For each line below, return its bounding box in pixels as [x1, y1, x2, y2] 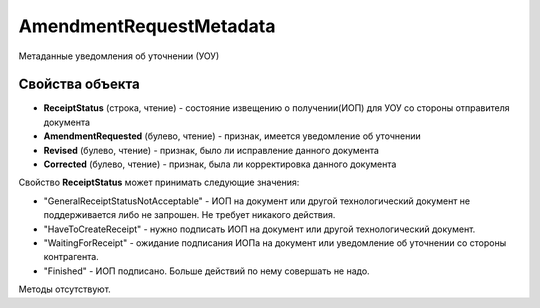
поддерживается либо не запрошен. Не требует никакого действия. [43, 209, 336, 221]
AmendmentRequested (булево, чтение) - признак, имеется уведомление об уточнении [43, 130, 421, 142]
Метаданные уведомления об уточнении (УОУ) [18, 50, 220, 62]
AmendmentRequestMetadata [18, 15, 276, 37]
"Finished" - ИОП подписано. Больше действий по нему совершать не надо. [43, 265, 370, 277]
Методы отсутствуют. [18, 283, 112, 295]
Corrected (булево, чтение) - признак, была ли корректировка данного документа [43, 158, 397, 170]
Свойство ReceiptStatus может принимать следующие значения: [18, 176, 300, 189]
